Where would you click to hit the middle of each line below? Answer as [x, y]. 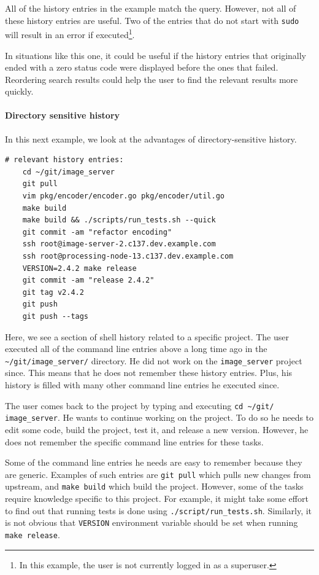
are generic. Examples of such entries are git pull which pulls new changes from [158, 474]
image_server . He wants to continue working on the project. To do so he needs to [159, 417]
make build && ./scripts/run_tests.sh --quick [119, 220]
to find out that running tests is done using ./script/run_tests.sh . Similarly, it [159, 510]
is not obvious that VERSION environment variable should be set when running [152, 522]
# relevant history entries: [64, 160]
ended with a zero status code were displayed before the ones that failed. [142, 67]
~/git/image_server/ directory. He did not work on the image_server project [154, 360]
